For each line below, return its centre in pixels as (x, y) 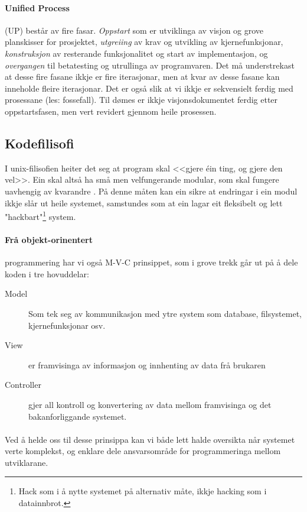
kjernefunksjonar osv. (67, 325)
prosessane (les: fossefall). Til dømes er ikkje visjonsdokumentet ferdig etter (141, 100)
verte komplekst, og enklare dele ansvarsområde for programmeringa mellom (143, 451)
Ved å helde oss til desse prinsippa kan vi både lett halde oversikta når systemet (150, 439)
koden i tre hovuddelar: (47, 273)
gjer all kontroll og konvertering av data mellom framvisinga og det (150, 404)
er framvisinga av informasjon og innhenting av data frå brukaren (147, 364)
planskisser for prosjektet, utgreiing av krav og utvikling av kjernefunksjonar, (144, 42)
